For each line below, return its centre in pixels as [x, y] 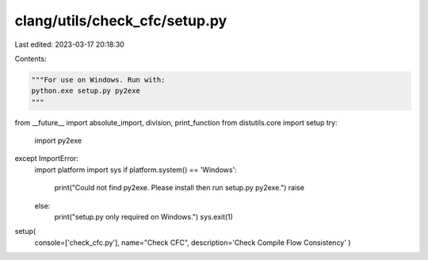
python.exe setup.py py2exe [86, 91]
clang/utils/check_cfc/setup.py [121, 21]
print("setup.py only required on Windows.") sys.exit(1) [144, 217]
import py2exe [58, 141]
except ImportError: [47, 159]
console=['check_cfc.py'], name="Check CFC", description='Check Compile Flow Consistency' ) [193, 243]
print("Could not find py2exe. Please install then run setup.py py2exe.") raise [180, 188]
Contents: [31, 59]
